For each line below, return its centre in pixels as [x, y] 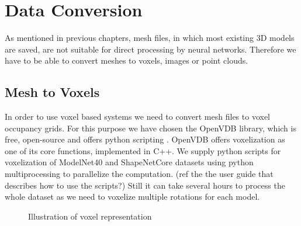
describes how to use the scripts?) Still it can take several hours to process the [145, 185]
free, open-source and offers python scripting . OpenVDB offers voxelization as [145, 139]
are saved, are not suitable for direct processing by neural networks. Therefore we [150, 49]
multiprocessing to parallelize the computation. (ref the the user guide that [139, 174]
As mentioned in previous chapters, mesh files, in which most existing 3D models [150, 38]
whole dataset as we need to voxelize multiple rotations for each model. [132, 197]
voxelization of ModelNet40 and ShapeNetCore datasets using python [129, 162]
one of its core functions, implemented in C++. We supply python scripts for [143, 150]
